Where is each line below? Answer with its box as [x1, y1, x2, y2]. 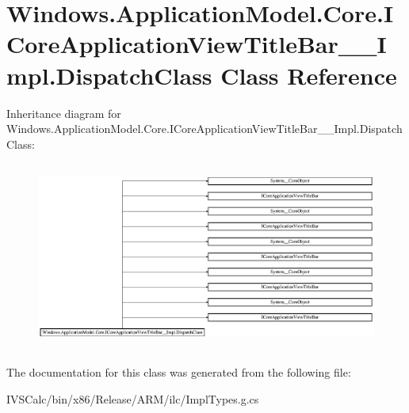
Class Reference [220, 59, 397, 91]
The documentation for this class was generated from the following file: [6, 363, 351, 380]
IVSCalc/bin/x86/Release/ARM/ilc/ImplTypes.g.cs [6, 390, 259, 407]
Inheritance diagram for [6, 104, 121, 121]
